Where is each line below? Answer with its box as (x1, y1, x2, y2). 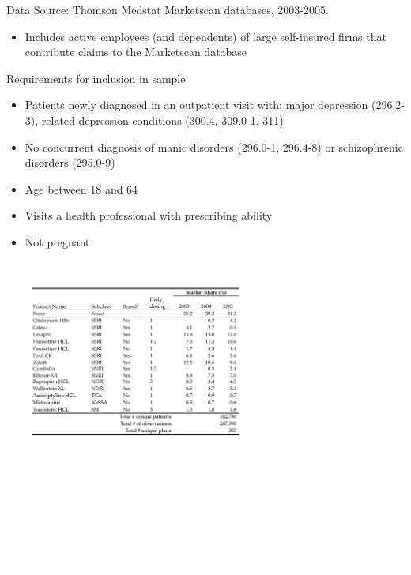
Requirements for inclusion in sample (6, 70, 186, 86)
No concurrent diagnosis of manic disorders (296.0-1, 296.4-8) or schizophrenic (25, 138, 403, 155)
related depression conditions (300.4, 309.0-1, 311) (41, 111, 284, 128)
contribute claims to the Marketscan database (25, 43, 247, 60)
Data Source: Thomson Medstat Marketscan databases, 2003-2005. (6, 2, 329, 17)
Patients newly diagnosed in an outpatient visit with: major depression (25, 96, 368, 113)
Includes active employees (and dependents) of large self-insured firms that (25, 28, 386, 44)
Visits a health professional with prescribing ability (25, 207, 273, 224)
